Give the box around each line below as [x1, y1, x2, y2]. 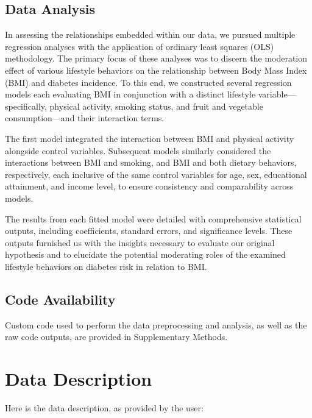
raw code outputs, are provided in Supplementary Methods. [5, 330, 228, 343]
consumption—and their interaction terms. [5, 112, 165, 124]
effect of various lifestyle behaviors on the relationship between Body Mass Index [5, 63, 307, 76]
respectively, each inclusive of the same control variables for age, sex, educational [5, 168, 307, 180]
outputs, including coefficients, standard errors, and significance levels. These [5, 224, 292, 237]
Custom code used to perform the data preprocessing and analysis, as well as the [5, 318, 307, 331]
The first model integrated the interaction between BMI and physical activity [5, 132, 294, 144]
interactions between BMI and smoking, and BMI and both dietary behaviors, [5, 156, 297, 169]
